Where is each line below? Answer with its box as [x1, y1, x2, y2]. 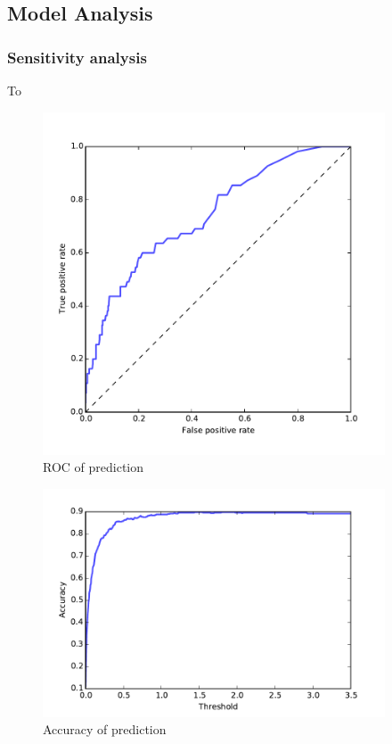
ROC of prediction [43, 458, 144, 476]
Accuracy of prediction [43, 720, 167, 739]
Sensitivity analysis [7, 45, 147, 68]
